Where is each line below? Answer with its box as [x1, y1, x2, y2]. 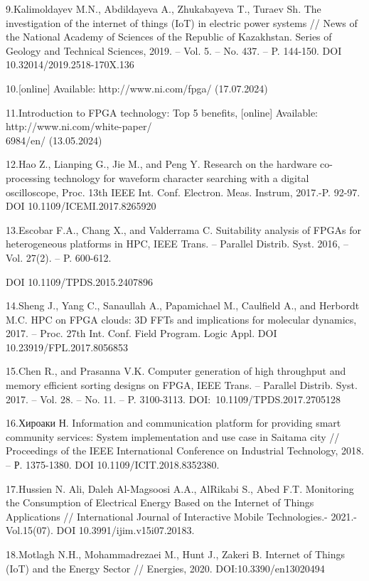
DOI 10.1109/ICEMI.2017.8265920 [6, 198, 156, 213]
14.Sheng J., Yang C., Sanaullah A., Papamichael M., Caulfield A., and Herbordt [6, 298, 360, 313]
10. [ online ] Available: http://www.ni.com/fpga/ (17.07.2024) [6, 80, 268, 95]
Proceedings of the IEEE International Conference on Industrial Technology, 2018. [6, 443, 364, 458]
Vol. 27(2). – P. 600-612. [6, 250, 112, 265]
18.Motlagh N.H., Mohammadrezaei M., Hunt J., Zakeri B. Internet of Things [6, 547, 345, 561]
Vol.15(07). [6, 523, 53, 538]
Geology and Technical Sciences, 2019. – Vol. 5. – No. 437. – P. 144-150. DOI [6, 43, 342, 58]
